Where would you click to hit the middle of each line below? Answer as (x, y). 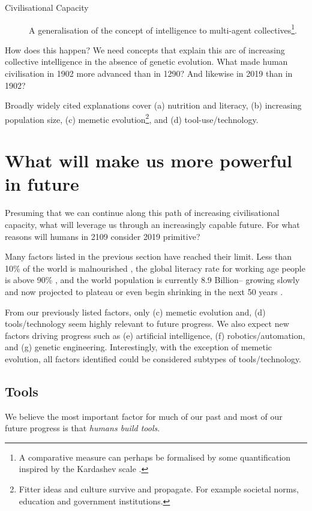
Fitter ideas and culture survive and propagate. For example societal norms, (159, 489)
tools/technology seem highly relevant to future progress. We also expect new (147, 324)
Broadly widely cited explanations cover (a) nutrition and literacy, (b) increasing (153, 105)
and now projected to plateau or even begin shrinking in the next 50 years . (144, 291)
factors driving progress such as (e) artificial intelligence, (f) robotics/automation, (155, 335)
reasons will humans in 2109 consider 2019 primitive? (103, 236)
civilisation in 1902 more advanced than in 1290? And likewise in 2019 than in (149, 73)
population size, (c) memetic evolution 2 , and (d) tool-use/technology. (132, 118)
